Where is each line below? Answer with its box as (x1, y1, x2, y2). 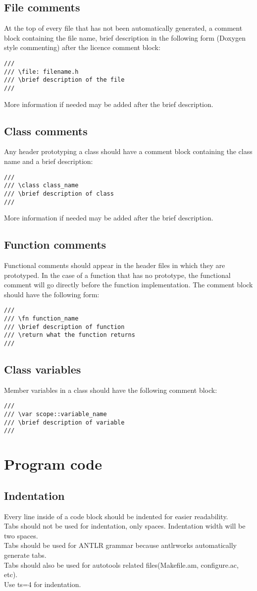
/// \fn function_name (4, 315, 79, 322)
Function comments (4, 237, 106, 252)
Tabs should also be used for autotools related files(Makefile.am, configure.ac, (4, 559, 239, 570)
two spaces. (4, 530, 38, 540)
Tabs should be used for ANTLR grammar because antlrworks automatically (4, 540, 237, 550)
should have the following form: (4, 289, 100, 299)
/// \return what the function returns (4, 331, 135, 339)
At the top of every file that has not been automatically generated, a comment (4, 23, 243, 33)
